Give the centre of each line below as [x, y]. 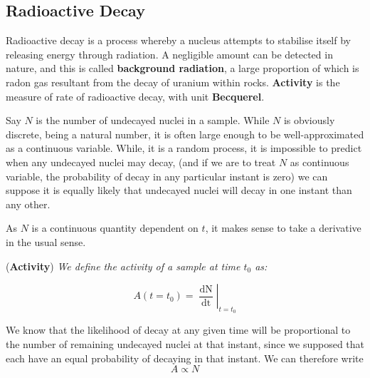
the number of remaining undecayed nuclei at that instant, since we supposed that [185, 343]
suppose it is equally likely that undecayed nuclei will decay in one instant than [179, 190]
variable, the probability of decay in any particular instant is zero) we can [167, 176]
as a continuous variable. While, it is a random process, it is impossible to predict [184, 148]
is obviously [309, 120]
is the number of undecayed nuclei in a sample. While [153, 120]
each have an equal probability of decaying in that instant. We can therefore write [185, 358]
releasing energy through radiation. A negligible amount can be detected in [169, 54]
